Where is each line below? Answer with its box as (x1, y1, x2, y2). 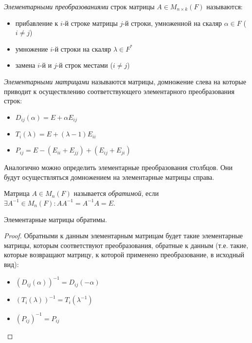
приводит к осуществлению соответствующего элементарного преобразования (4, 86, 235, 96)
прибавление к (15, 18, 58, 28)
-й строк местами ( (56, 60, 113, 70)
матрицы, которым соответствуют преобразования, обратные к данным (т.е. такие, (4, 240, 249, 250)
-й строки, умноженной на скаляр (123, 18, 222, 28)
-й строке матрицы (62, 18, 118, 28)
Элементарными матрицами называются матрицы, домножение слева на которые (4, 76, 246, 86)
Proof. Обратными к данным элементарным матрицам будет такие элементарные (4, 230, 243, 241)
